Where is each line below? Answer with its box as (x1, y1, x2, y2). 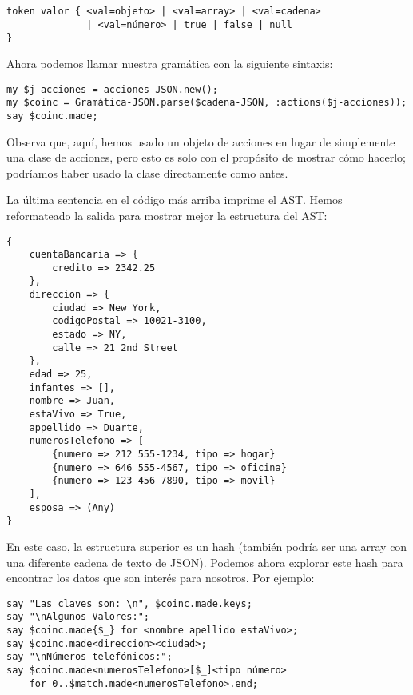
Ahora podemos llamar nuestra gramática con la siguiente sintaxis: (6, 54, 333, 71)
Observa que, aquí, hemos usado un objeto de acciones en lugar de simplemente (6, 133, 395, 150)
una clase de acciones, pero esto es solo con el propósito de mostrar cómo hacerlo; (6, 149, 406, 166)
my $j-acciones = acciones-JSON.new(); (6, 83, 218, 95)
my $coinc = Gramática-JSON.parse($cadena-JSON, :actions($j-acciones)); (6, 97, 407, 109)
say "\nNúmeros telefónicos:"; (6, 651, 173, 663)
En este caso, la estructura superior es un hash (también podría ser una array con (6, 537, 407, 554)
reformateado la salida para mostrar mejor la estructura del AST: (6, 206, 328, 223)
